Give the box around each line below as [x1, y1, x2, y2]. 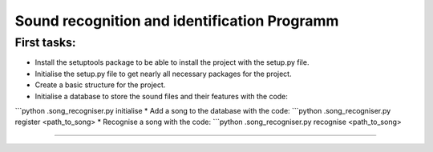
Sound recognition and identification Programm [14, 12, 339, 30]
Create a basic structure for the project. [34, 80, 166, 90]
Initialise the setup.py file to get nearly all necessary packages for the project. [34, 69, 292, 78]
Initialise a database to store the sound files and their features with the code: [34, 91, 289, 101]
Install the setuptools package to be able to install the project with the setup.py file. [34, 58, 310, 67]
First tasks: [14, 35, 76, 50]
